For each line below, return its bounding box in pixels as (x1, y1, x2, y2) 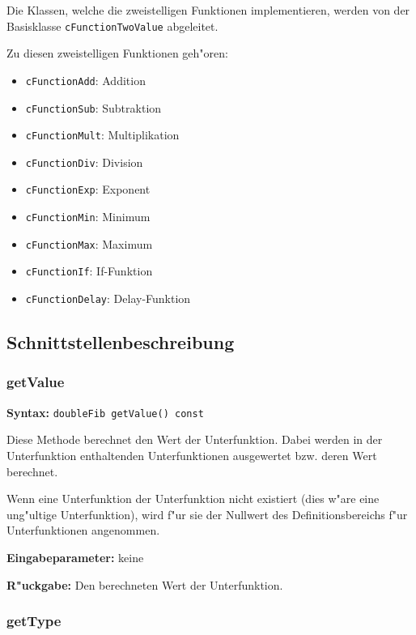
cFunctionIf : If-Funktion (25, 262, 153, 279)
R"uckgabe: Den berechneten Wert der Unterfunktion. (6, 576, 283, 593)
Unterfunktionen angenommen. (6, 522, 160, 539)
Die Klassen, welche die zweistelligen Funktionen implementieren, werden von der (6, 2, 410, 18)
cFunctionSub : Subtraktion (25, 99, 162, 116)
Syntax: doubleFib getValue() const (6, 403, 204, 420)
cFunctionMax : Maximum (25, 235, 153, 252)
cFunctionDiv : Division (25, 153, 143, 170)
